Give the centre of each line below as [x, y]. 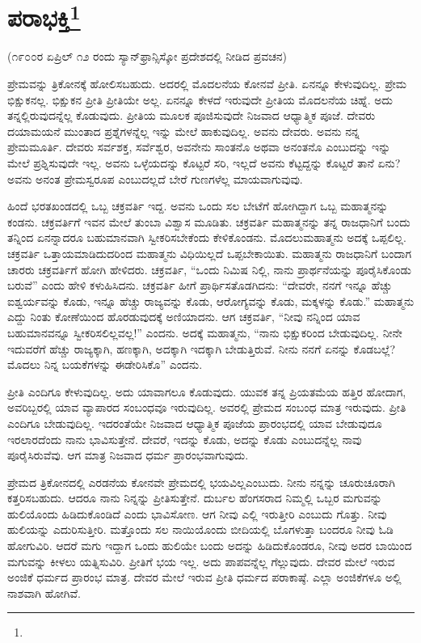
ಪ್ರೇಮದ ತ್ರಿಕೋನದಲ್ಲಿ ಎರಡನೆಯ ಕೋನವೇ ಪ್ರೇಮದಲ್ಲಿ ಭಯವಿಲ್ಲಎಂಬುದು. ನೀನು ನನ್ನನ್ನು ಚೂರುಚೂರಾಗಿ [201, 482]
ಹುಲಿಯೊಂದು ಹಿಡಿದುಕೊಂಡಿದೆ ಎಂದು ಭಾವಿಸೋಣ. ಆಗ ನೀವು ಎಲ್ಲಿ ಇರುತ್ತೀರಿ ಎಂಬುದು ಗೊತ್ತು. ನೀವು [197, 513]
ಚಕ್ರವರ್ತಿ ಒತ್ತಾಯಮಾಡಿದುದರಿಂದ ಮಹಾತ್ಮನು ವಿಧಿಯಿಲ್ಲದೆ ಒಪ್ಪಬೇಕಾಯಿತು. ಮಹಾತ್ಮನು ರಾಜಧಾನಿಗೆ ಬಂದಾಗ [209, 253]
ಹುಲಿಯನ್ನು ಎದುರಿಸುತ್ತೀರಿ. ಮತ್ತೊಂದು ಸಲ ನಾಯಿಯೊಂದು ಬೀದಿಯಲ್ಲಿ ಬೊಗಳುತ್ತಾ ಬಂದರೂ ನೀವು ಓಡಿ [200, 529]
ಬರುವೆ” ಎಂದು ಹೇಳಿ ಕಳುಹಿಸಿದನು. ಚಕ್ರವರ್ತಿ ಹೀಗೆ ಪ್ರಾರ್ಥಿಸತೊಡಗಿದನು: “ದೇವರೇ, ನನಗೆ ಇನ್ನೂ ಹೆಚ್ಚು [200, 285]
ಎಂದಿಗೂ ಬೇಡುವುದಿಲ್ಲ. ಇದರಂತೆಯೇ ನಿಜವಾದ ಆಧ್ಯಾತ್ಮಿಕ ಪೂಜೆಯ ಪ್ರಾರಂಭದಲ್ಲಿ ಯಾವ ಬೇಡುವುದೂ [195, 423]
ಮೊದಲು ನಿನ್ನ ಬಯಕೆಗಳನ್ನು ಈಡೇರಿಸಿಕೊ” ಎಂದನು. [105, 364]
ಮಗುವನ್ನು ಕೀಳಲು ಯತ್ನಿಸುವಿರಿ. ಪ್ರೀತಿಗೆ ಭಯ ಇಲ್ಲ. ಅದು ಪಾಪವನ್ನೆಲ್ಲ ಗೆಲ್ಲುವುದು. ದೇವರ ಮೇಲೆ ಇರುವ [201, 561]
